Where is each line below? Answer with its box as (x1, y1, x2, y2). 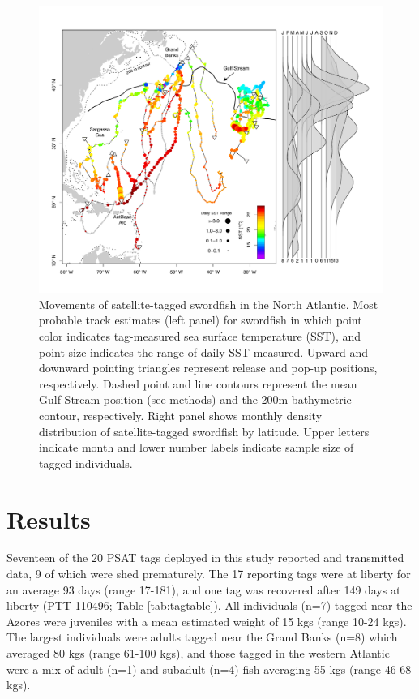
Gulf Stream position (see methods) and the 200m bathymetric (39, 391, 352, 408)
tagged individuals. (39, 454, 133, 471)
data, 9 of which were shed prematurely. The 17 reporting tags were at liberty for (6, 565, 411, 582)
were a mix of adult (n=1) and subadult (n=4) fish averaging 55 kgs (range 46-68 (6, 660, 412, 677)
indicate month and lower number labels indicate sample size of (39, 439, 354, 456)
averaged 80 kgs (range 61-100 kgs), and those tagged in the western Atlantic (6, 645, 390, 661)
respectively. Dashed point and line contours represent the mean (39, 375, 357, 392)
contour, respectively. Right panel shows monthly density (39, 406, 323, 423)
